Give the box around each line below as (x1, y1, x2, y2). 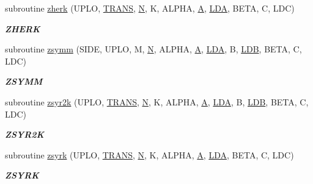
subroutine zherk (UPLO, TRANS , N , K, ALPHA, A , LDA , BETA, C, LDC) (5, 2, 295, 14)
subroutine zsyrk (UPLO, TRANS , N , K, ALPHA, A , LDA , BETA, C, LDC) (5, 148, 294, 161)
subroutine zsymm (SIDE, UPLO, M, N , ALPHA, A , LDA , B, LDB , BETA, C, (5, 43, 302, 55)
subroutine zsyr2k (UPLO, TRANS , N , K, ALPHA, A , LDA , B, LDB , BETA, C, (5, 95, 309, 108)
